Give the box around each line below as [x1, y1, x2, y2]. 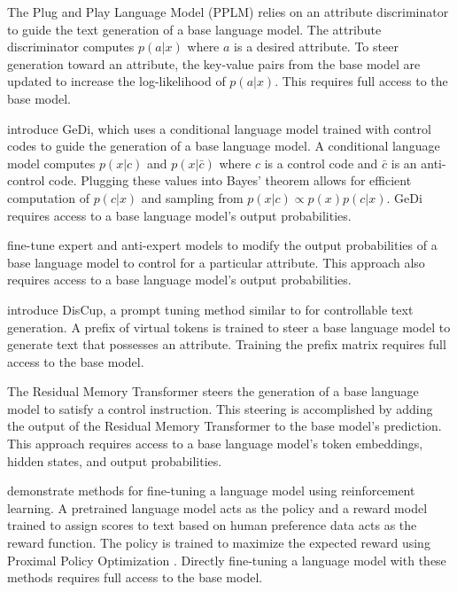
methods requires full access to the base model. [7, 568, 263, 587]
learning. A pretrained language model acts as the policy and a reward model [7, 498, 428, 517]
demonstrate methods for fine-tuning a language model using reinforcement [7, 481, 415, 500]
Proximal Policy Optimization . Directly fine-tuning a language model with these [7, 550, 446, 569]
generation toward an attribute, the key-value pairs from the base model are [7, 54, 421, 73]
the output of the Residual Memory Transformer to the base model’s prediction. [7, 417, 442, 435]
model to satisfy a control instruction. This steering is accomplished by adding [7, 399, 433, 417]
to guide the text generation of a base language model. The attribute [7, 19, 382, 38]
